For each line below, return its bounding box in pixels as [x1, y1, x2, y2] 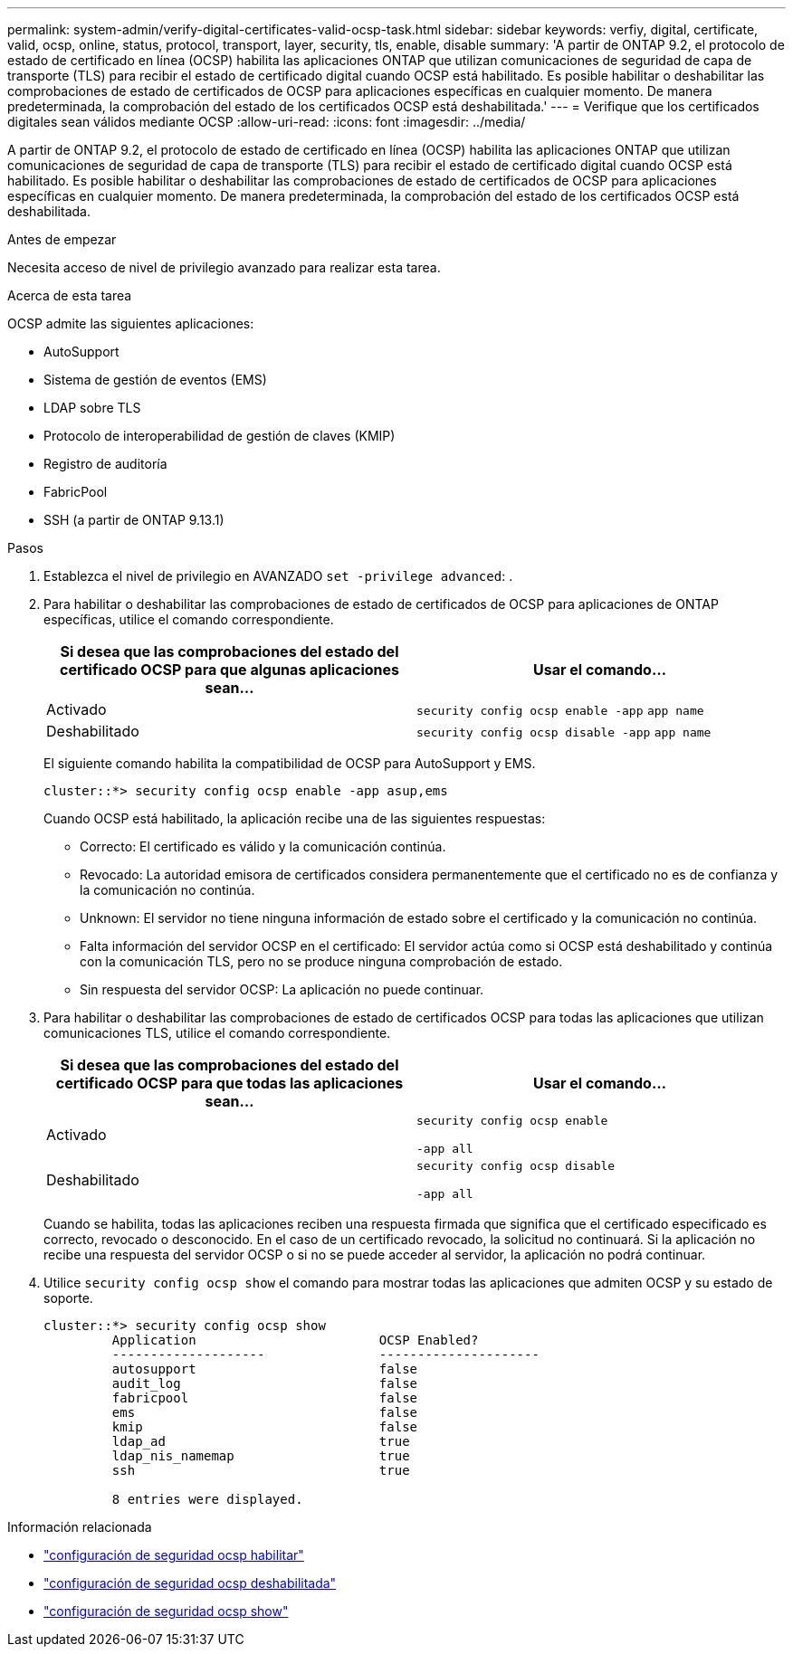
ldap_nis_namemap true [111, 1449, 410, 1463]
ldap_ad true [111, 1434, 410, 1449]
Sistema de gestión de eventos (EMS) [43, 372, 267, 387]
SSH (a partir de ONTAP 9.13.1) [43, 512, 225, 528]
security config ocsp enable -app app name [416, 704, 704, 718]
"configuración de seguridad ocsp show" [43, 1603, 289, 1619]
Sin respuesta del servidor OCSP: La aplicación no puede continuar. [80, 982, 484, 997]
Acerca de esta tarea [7, 288, 132, 303]
